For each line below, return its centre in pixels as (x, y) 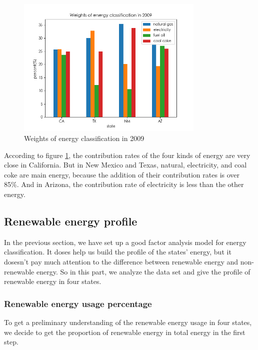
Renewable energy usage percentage (78, 303)
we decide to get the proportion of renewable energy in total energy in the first (125, 332)
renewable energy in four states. (53, 281)
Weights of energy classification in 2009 (84, 138)
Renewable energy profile (71, 221)
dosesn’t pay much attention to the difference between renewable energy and (121, 261)
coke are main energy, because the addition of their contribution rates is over (122, 174)
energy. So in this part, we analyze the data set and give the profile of (143, 271)
